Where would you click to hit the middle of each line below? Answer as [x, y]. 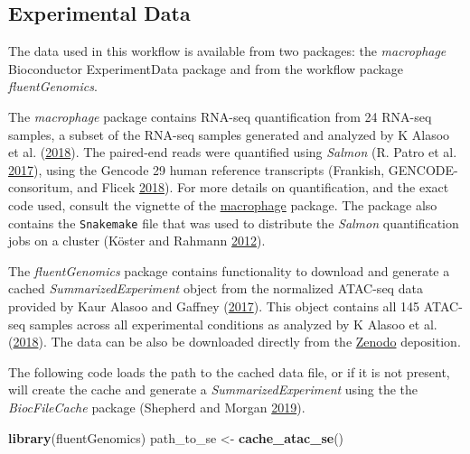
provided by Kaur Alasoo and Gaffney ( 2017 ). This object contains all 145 [214, 306]
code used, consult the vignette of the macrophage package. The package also [223, 204]
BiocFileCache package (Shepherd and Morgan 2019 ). [157, 407]
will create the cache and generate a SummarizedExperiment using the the [213, 389]
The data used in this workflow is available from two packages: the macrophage [227, 51]
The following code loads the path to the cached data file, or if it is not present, [229, 371]
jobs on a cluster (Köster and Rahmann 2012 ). [137, 241]
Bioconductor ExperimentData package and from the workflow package [206, 68]
